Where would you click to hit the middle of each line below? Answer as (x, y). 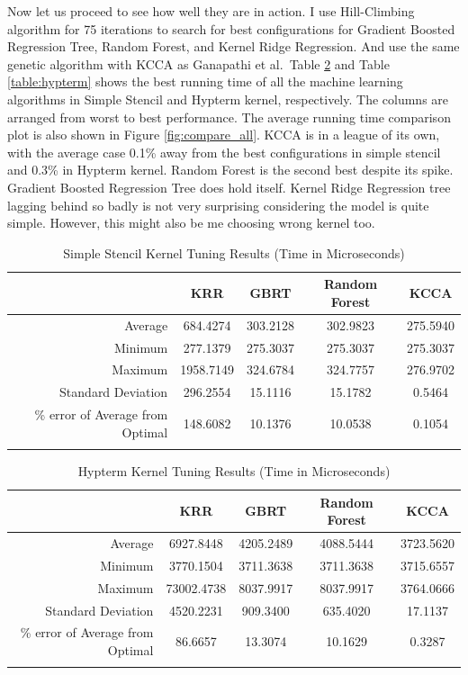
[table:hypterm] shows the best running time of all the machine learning (205, 81)
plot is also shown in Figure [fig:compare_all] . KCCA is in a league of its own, (224, 135)
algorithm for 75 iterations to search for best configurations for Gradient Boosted (231, 28)
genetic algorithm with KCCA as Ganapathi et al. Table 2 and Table (198, 63)
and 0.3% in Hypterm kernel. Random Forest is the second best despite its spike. (230, 170)
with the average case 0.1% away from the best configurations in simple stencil (224, 152)
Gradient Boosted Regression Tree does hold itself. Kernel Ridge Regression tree (229, 187)
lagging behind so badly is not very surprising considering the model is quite (218, 205)
